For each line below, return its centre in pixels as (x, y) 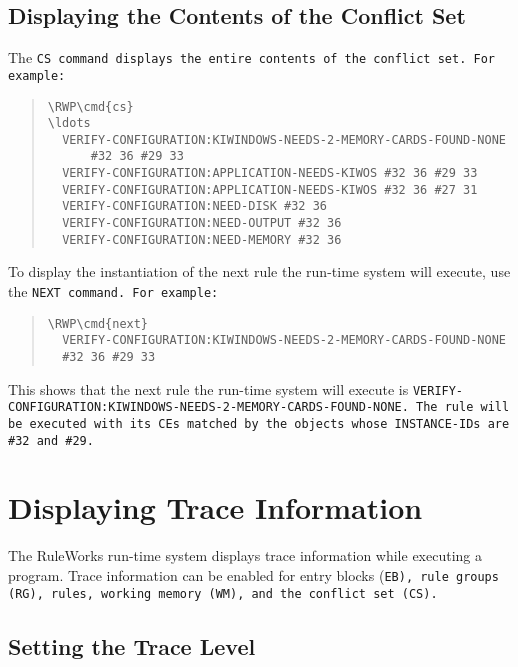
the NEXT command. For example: (113, 291)
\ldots (69, 123)
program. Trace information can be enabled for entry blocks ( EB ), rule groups (253, 574)
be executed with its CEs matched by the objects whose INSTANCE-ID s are (259, 423)
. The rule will (455, 407)
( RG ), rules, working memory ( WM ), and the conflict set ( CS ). (223, 593)
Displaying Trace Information (215, 507)
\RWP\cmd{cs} (90, 106)
